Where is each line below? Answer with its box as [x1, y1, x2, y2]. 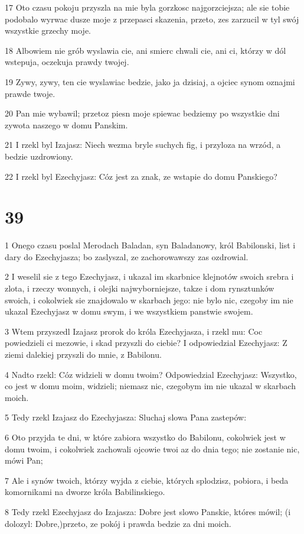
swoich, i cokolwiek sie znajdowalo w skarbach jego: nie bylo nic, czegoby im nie [5, 293, 293, 306]
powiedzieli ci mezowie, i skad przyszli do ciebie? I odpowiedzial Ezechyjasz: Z [5, 336, 287, 349]
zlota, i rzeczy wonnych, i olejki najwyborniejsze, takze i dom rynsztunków [5, 282, 274, 294]
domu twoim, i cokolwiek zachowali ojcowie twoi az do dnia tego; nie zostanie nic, [5, 442, 300, 455]
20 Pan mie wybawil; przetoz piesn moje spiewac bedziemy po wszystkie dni [5, 107, 280, 119]
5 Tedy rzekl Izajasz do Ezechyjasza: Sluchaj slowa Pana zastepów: [5, 411, 247, 423]
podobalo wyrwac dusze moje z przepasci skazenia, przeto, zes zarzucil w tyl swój [5, 12, 299, 25]
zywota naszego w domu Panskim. [5, 118, 128, 131]
